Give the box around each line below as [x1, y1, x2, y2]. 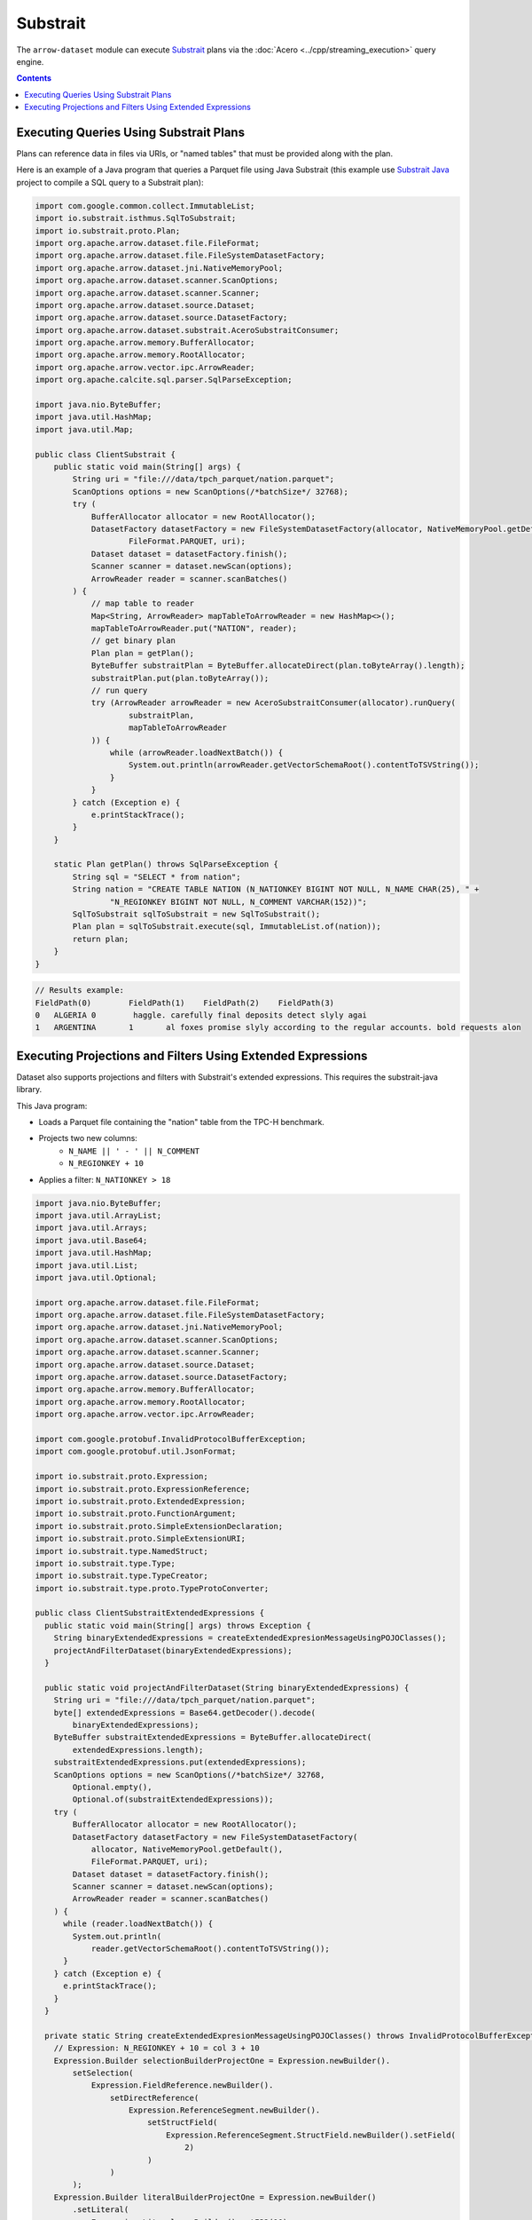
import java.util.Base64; [35, 1235, 148, 1245]
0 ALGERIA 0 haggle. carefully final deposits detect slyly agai [35, 1010, 368, 1020]
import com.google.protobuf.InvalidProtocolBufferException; [35, 1434, 307, 1444]
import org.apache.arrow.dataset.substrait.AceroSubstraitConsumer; [35, 325, 340, 335]
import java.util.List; [35, 1260, 139, 1270]
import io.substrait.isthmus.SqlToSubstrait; [35, 213, 237, 224]
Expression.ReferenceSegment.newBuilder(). [129, 2105, 321, 2115]
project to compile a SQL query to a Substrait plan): [16, 177, 204, 187]
